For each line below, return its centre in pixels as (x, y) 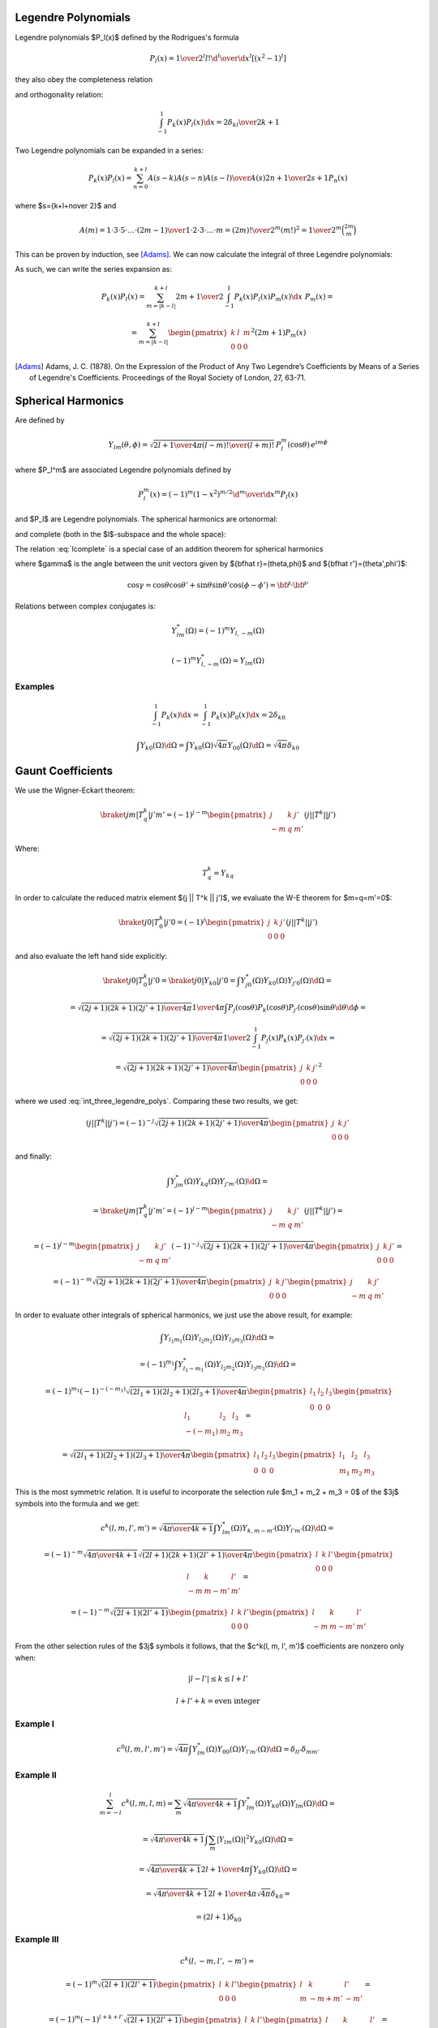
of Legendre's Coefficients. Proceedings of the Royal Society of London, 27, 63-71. (168, 378)
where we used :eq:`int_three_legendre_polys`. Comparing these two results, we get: (157, 1101)
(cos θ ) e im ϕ (307, 444)
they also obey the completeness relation (84, 79)
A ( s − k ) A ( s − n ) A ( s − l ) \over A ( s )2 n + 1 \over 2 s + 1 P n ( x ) (247, 178)
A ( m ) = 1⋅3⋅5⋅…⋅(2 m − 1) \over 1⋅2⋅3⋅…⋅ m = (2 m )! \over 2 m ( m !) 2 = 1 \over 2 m (211, 229)
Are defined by (40, 420)
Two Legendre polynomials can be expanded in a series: (109, 150)
